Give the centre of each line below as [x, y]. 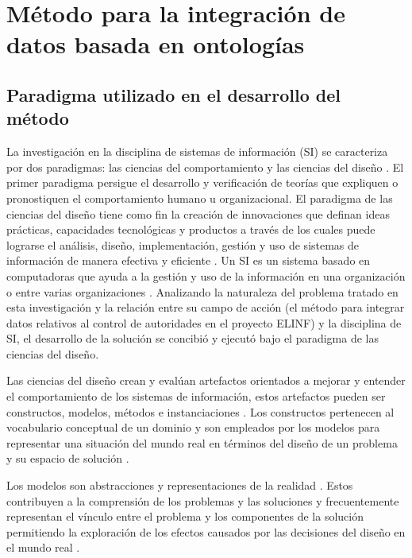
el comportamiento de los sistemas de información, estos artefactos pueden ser [196, 396]
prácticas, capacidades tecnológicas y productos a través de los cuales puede [191, 229]
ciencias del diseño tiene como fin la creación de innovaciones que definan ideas [198, 213]
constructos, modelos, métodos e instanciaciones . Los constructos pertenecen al [200, 411]
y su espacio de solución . [68, 458]
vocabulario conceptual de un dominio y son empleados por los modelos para [193, 427]
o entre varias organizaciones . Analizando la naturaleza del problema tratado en [202, 291]
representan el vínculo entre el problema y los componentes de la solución [185, 516]
